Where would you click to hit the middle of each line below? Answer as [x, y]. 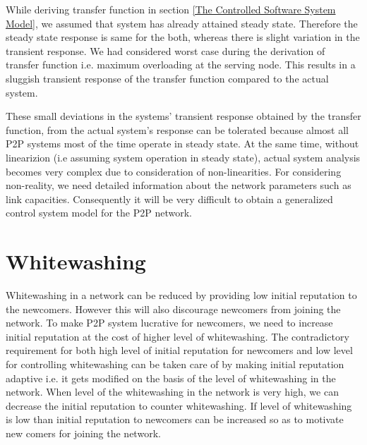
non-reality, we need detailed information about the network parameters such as [179, 185]
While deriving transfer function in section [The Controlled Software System [171, 9]
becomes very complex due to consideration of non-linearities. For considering [174, 171]
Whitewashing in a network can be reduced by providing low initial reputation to [181, 295]
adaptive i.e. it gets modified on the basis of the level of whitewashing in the [171, 378]
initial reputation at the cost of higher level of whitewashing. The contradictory [178, 336]
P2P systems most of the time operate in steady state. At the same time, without [182, 144]
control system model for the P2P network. [99, 213]
